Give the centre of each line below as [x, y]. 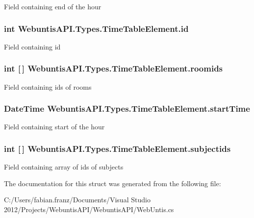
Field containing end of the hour [53, 6]
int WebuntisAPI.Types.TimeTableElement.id [96, 28]
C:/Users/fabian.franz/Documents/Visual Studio [77, 200]
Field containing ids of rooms [48, 86]
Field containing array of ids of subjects [64, 167]
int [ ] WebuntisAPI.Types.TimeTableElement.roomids [114, 68]
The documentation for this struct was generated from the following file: [113, 183]
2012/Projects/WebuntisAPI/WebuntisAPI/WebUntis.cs [89, 209]
